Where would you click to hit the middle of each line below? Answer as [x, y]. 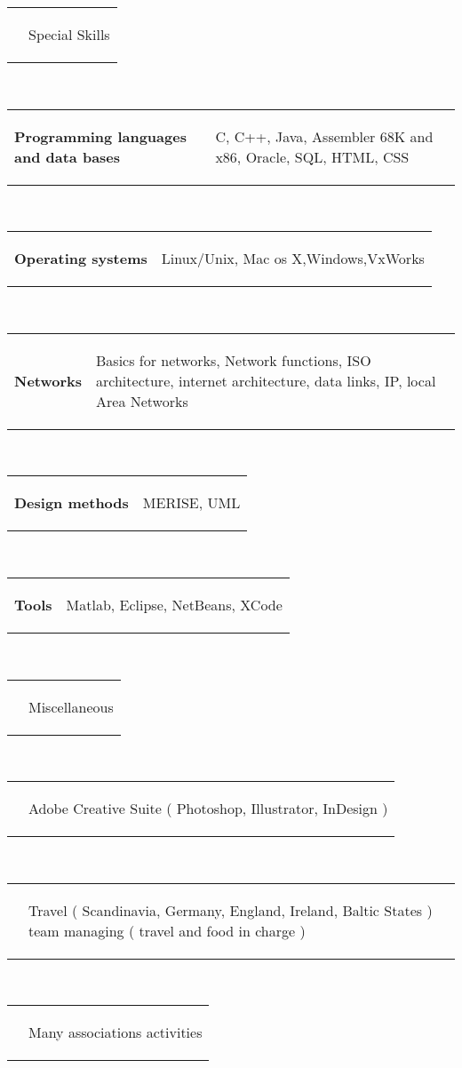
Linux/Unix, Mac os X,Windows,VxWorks [293, 259]
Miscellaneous [71, 706]
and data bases [68, 156]
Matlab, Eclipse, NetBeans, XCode [174, 604]
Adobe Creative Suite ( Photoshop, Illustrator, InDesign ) [208, 809]
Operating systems [81, 259]
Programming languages [100, 136]
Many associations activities [115, 1032]
